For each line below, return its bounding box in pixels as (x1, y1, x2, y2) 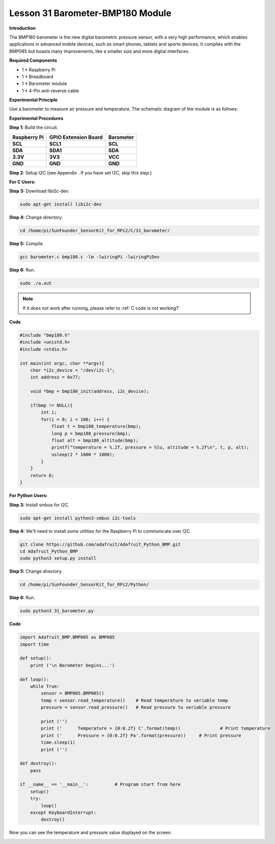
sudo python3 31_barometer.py (19, 608, 94, 614)
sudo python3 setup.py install (19, 555, 97, 561)
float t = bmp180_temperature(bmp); (51, 424, 141, 430)
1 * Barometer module (21, 81, 67, 87)
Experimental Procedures (9, 115, 63, 121)
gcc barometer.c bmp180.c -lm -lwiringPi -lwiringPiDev (19, 254, 160, 260)
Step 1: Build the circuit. (9, 124, 58, 130)
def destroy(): (19, 761, 57, 766)
